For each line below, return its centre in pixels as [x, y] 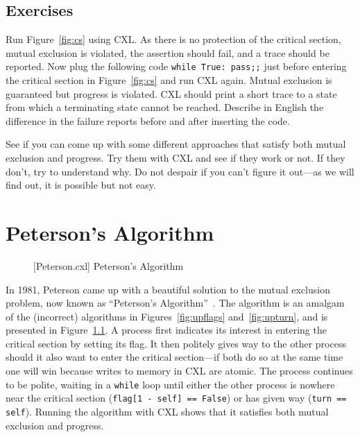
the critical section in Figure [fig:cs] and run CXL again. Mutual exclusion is [169, 80]
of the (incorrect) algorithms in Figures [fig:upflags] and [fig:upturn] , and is [167, 316]
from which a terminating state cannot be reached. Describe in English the [165, 107]
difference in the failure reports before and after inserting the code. [148, 120]
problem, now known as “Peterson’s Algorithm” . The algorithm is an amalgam [175, 303]
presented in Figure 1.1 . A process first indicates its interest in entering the [166, 330]
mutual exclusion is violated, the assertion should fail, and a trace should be [168, 52]
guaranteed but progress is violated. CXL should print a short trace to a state [171, 93]
